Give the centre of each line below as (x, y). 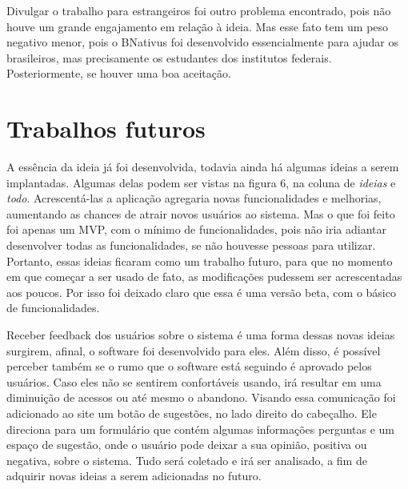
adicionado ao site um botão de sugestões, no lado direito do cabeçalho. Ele (192, 413)
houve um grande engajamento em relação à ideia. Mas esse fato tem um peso (198, 26)
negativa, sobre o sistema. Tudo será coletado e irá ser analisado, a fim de (187, 460)
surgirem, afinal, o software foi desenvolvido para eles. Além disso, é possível (194, 350)
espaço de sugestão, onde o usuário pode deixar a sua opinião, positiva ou (187, 445)
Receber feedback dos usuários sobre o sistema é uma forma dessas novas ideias (201, 335)
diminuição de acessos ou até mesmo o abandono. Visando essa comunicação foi (201, 397)
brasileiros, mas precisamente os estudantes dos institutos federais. (169, 57)
